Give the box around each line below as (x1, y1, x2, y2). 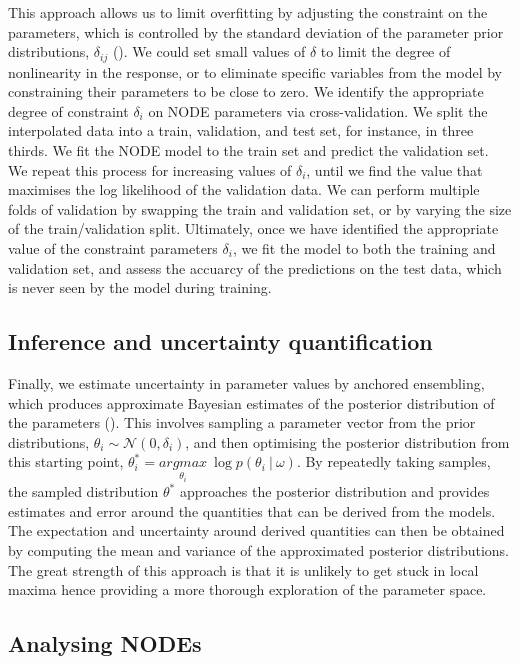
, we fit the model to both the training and (232, 237, 496, 258)
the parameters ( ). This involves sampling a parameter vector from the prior (8, 412, 476, 433)
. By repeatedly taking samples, (296, 451, 491, 472)
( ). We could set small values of (112, 41, 306, 62)
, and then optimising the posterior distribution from (185, 431, 510, 452)
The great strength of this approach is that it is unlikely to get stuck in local (8, 559, 479, 580)
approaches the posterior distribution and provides (179, 481, 490, 502)
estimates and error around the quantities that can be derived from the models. (8, 500, 496, 521)
